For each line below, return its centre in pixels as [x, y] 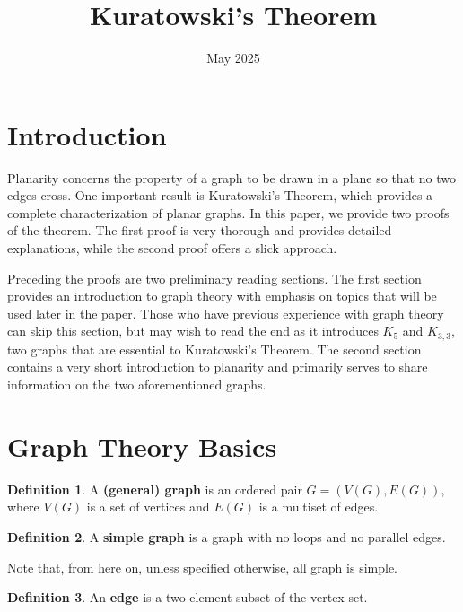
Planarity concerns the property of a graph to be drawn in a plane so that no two [231, 177]
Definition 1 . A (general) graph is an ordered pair [155, 489]
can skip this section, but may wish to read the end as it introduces [193, 331]
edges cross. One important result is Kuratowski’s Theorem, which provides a [220, 195]
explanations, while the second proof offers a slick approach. [172, 248]
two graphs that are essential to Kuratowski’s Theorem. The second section [214, 349]
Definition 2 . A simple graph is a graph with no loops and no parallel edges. [227, 536]
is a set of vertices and [148, 507]
